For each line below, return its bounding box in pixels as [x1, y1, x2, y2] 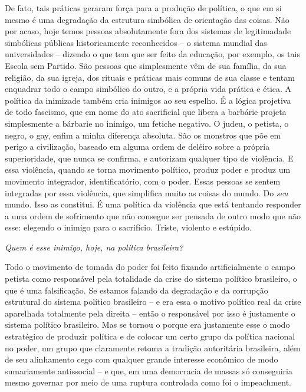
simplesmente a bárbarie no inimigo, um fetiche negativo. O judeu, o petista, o [5, 117, 289, 129]
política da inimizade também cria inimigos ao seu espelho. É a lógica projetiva [5, 94, 291, 106]
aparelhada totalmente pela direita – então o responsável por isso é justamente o [5, 307, 295, 319]
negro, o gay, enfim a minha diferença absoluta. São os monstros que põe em [5, 129, 281, 141]
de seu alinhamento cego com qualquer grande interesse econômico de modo [5, 353, 278, 365]
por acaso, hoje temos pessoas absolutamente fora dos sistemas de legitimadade [5, 25, 291, 37]
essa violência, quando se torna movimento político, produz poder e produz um [5, 163, 291, 176]
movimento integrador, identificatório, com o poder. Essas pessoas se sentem [5, 174, 281, 187]
